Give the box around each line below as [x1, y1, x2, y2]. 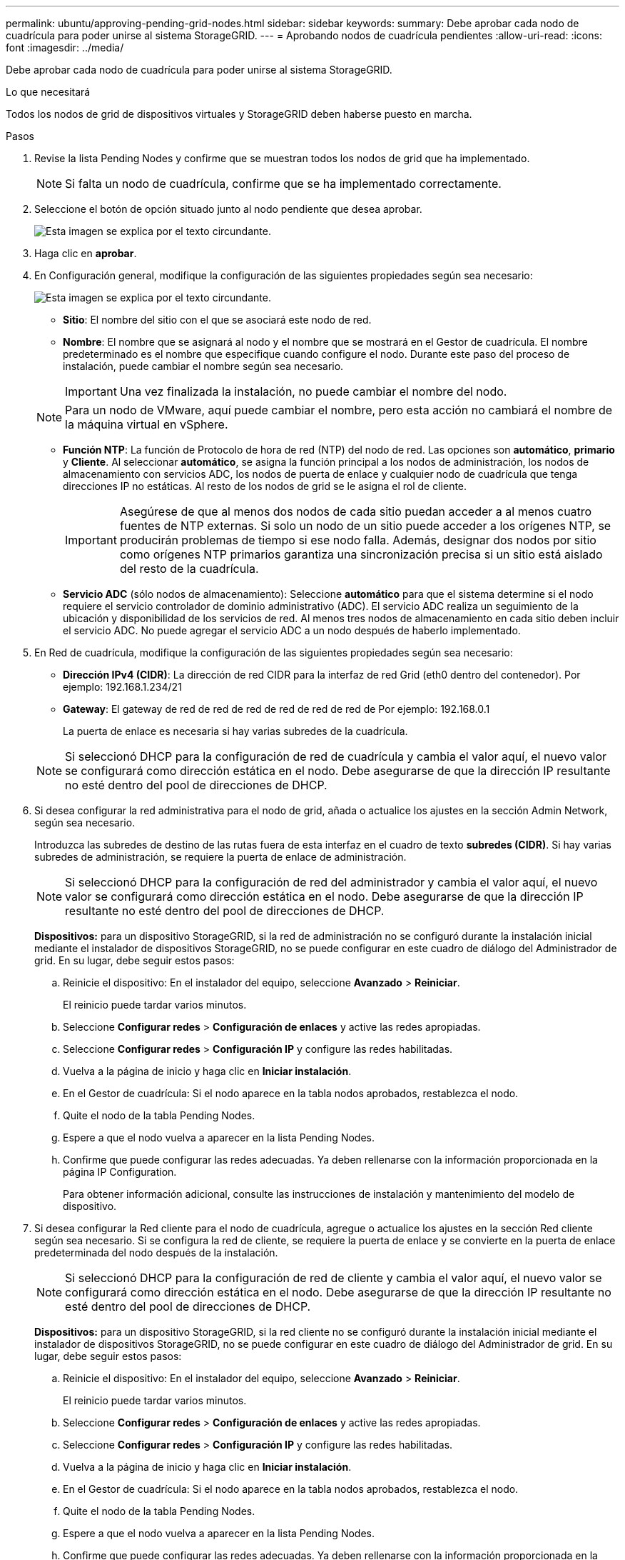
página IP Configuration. [63, 1166, 177, 1178]
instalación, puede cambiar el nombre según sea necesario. [63, 360, 344, 372]
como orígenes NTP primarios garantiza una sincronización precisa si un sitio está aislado [119, 547, 603, 561]
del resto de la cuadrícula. [119, 561, 259, 576]
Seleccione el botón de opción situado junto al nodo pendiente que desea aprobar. [34, 203, 422, 215]
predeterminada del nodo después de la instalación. [34, 1246, 278, 1259]
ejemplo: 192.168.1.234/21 [63, 681, 182, 693]
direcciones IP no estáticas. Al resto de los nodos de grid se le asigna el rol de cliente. [63, 480, 467, 492]
